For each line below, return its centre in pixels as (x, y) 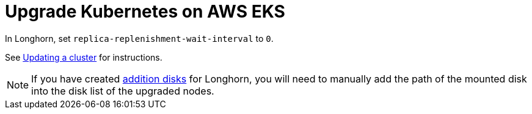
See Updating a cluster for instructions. (84, 57)
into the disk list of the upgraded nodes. (123, 91)
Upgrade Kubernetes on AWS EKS (145, 12)
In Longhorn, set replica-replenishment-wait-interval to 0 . (139, 38)
